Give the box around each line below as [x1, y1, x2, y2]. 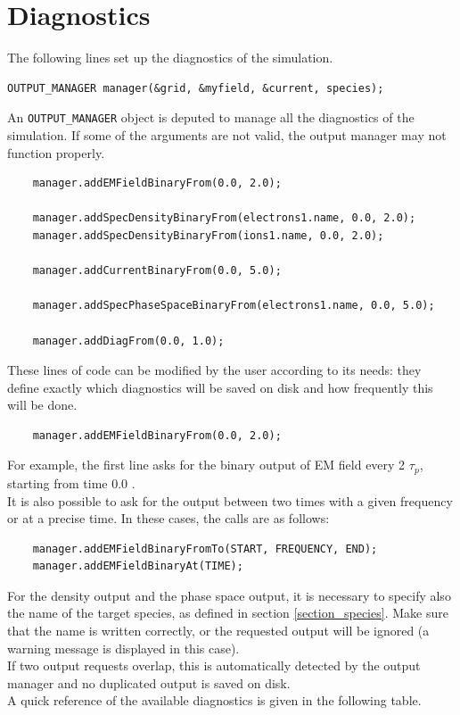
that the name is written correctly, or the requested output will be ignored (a [7, 621, 430, 640]
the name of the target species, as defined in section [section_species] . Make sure [7, 603, 448, 622]
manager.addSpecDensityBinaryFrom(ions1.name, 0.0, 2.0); [32, 229, 384, 242]
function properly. [7, 143, 105, 162]
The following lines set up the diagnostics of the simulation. [7, 48, 333, 67]
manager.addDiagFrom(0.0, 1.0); [32, 334, 225, 347]
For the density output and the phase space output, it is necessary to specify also [7, 586, 451, 604]
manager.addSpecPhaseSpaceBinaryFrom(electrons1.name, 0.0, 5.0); [32, 299, 435, 312]
